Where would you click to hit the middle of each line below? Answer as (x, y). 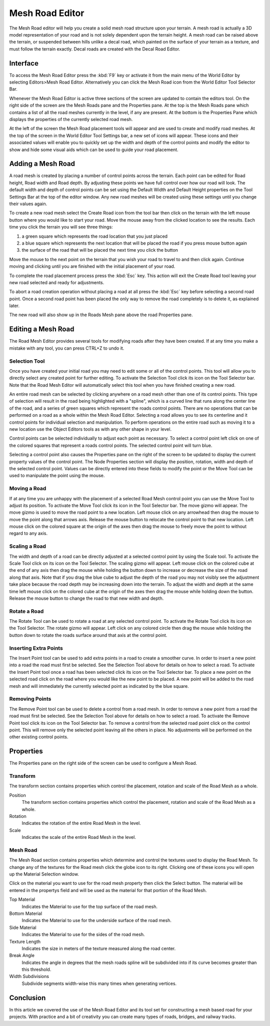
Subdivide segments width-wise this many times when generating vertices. (99, 983)
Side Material (23, 927)
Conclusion (27, 998)
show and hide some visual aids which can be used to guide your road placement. (94, 150)
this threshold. (36, 969)
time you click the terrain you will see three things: (61, 227)
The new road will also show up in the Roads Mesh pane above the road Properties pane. (101, 315)
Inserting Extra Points (36, 648)
